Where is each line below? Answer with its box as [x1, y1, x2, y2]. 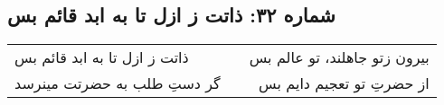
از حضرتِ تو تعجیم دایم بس [259, 73, 430, 94]
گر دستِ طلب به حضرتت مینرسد [14, 73, 221, 94]
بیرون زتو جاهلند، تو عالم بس [249, 47, 430, 68]
